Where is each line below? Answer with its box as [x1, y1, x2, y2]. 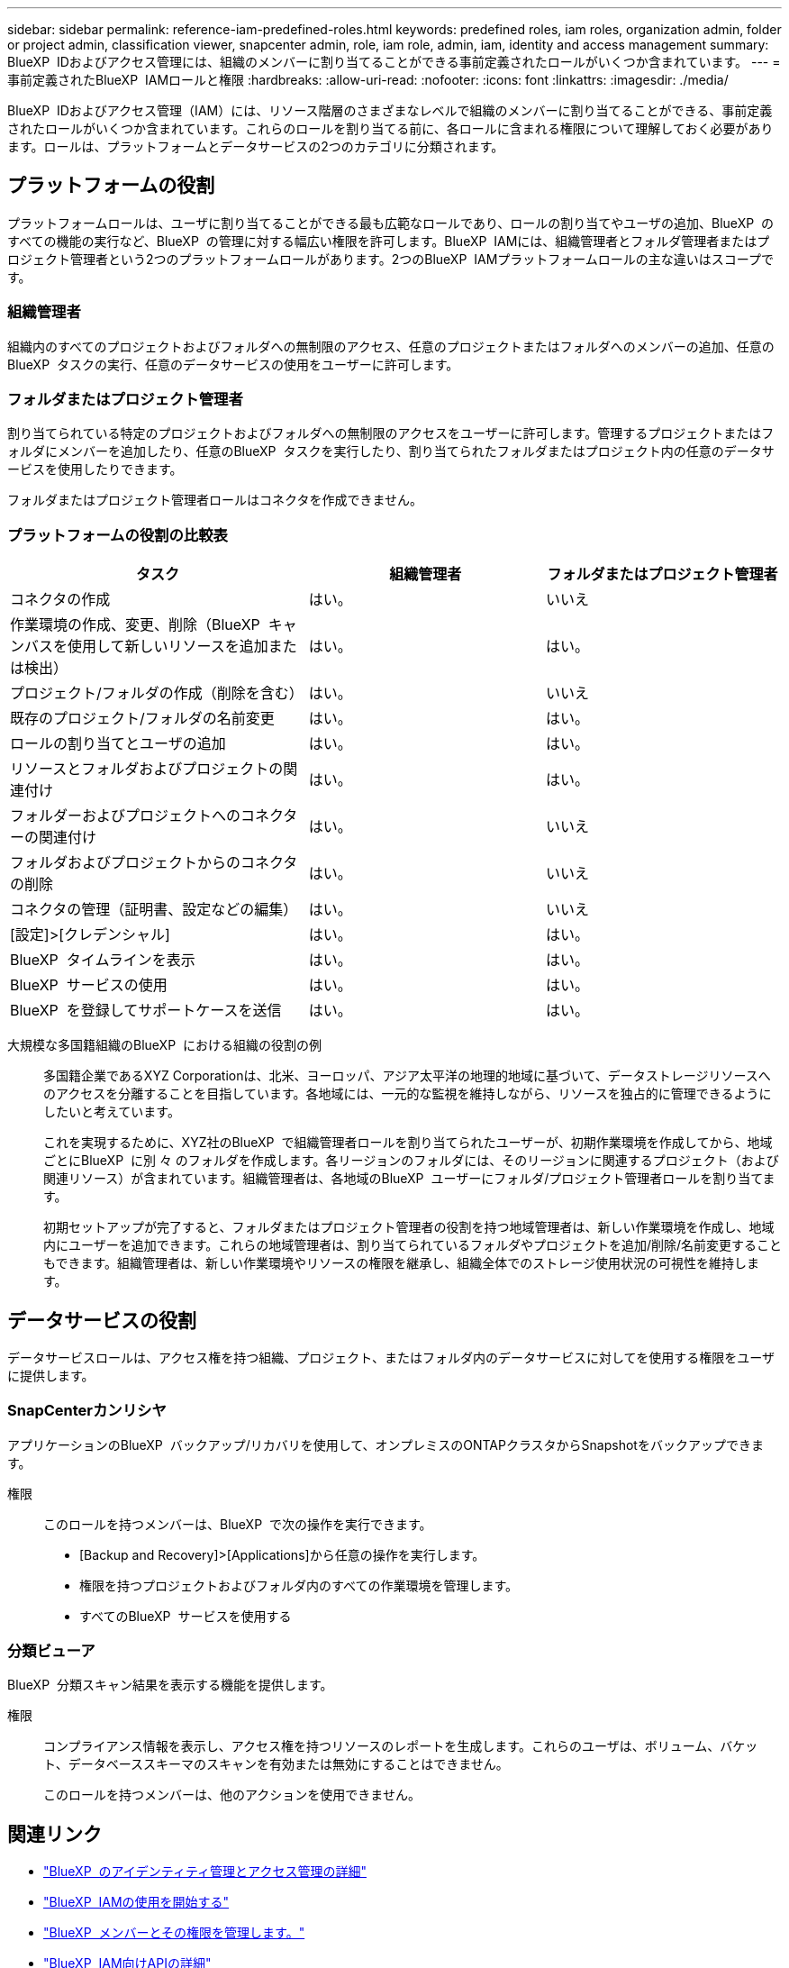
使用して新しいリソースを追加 [68, 637, 268, 656]
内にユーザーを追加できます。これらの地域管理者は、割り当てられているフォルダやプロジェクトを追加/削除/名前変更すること [43, 1237, 782, 1253]
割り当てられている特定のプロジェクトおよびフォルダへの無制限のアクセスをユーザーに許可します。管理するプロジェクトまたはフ [7, 425, 775, 442]
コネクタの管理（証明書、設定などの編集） [10, 900, 298, 919]
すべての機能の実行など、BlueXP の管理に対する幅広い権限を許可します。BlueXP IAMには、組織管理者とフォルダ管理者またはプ [7, 232, 770, 249]
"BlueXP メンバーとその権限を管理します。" [43, 1925, 305, 1941]
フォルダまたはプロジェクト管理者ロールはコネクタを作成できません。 [7, 492, 423, 508]
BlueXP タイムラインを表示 [10, 951, 195, 970]
